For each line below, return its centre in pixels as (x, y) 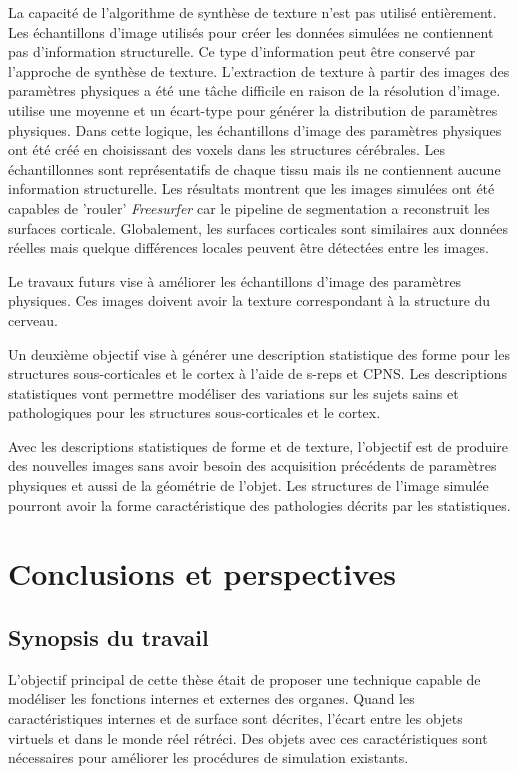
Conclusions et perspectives (202, 573)
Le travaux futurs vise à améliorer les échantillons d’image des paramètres (235, 280)
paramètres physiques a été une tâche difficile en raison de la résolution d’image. (254, 90)
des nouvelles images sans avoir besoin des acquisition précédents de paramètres (252, 465)
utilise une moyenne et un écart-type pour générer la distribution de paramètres (253, 109)
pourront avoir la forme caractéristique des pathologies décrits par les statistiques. (259, 504)
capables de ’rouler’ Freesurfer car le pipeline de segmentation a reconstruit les (249, 207)
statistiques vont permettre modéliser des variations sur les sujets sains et (233, 392)
